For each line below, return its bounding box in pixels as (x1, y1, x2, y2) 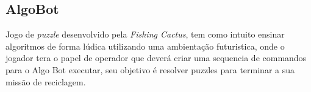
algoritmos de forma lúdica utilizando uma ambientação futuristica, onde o (5, 39, 285, 52)
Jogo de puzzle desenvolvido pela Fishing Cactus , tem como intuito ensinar (5, 28, 285, 41)
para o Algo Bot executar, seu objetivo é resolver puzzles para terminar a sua (5, 63, 295, 76)
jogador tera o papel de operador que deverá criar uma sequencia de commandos (5, 51, 307, 64)
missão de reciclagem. (5, 75, 86, 88)
